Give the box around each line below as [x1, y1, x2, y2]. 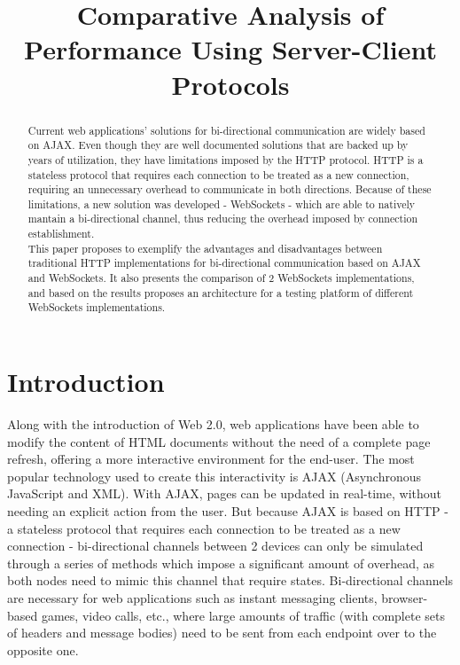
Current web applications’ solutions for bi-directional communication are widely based [27, 122, 425, 137]
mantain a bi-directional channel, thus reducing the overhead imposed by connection [27, 211, 418, 226]
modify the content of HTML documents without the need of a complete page [7, 432, 431, 450]
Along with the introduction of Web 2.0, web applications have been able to [7, 415, 419, 434]
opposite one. [7, 640, 79, 659]
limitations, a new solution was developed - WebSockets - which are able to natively [27, 196, 416, 211]
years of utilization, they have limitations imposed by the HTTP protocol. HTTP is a [27, 152, 424, 167]
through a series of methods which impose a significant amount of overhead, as [7, 553, 435, 572]
